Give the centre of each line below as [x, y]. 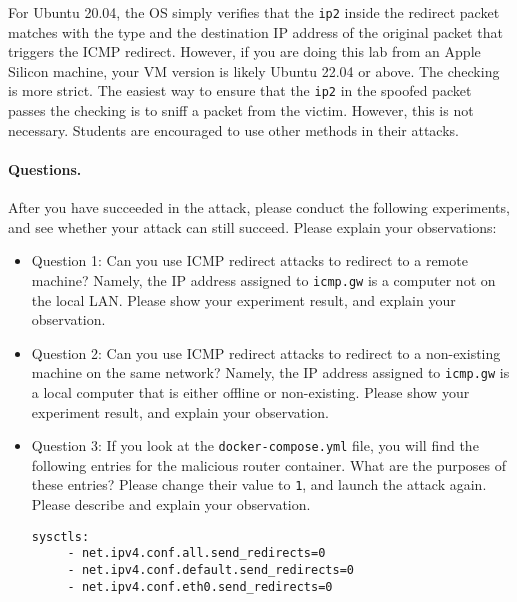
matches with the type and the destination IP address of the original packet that [255, 31]
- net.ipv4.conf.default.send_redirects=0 [210, 569]
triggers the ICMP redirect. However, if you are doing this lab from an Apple [244, 51]
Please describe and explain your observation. [171, 504]
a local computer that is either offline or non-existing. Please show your [250, 391]
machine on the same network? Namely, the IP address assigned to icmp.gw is [270, 372]
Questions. [45, 168]
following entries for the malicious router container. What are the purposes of [269, 464]
